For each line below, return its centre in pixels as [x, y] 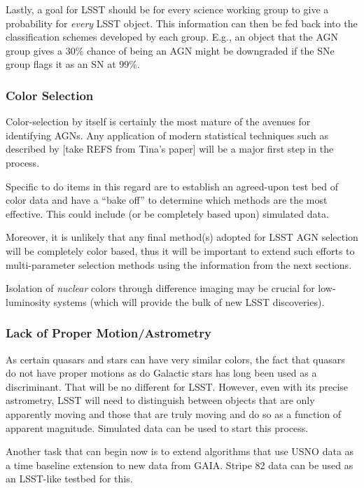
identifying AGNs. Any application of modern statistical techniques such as [167, 135]
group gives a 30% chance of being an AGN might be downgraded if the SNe [170, 50]
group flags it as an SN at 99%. [73, 64]
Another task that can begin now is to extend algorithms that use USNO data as [180, 451]
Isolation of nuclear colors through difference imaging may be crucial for [160, 288]
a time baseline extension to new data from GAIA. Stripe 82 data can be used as [180, 465]
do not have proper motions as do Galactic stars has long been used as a [161, 373]
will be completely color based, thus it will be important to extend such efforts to [180, 250]
